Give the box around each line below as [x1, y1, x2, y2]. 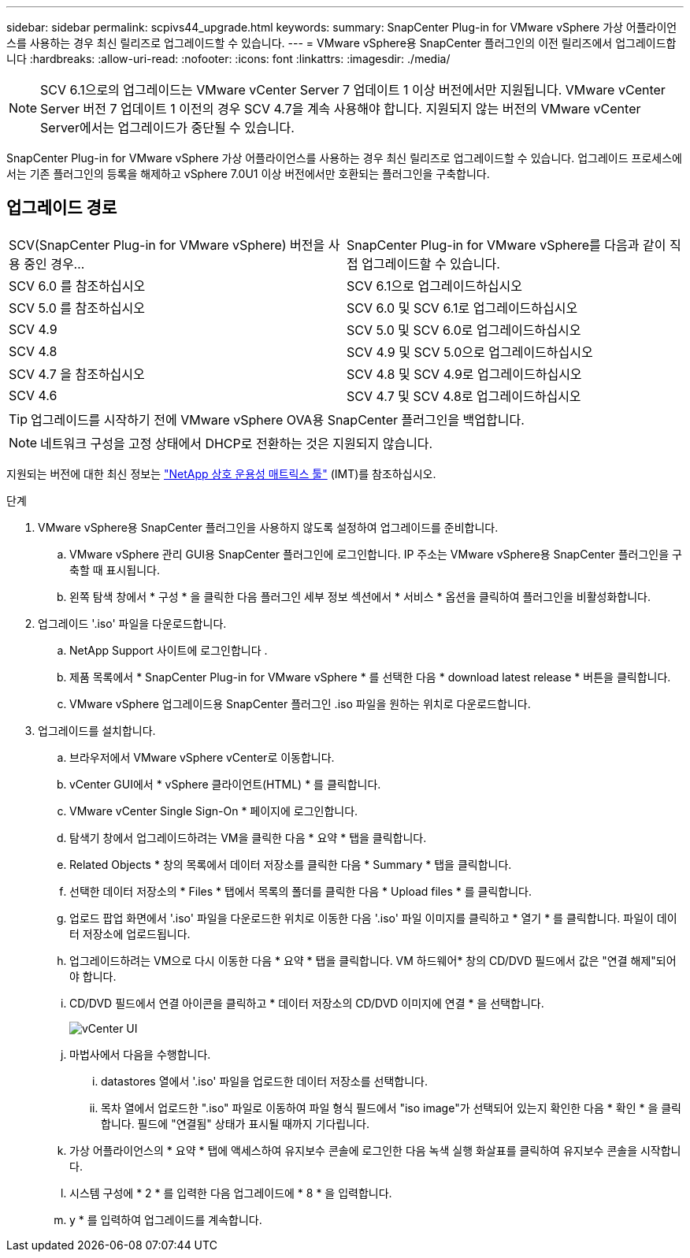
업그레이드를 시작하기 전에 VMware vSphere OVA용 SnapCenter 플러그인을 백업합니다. [31, 411, 525, 428]
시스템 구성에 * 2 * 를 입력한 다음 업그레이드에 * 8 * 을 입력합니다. [69, 1186, 392, 1200]
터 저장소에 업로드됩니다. [69, 926, 191, 941]
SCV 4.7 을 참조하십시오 [9, 366, 145, 382]
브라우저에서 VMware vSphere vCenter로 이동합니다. [69, 750, 335, 764]
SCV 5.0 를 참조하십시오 [9, 299, 145, 316]
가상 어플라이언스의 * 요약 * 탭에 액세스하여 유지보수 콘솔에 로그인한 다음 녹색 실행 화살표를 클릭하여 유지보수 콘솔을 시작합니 [69, 1143, 681, 1157]
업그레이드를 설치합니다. [38, 723, 156, 737]
